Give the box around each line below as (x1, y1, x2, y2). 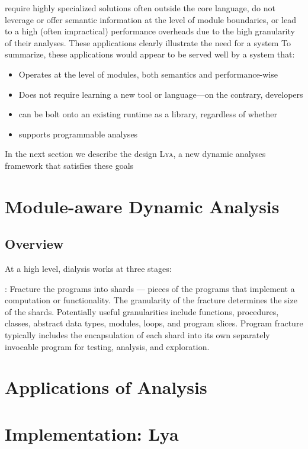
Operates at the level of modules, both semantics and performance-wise (18, 68, 278, 80)
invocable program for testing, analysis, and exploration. (5, 340, 210, 352)
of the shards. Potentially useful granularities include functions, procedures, (5, 305, 279, 317)
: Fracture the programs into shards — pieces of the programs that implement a (5, 282, 295, 294)
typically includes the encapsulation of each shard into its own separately (5, 329, 270, 341)
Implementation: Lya (5, 421, 179, 445)
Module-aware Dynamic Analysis (5, 194, 280, 218)
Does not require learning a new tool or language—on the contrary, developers (18, 88, 303, 100)
